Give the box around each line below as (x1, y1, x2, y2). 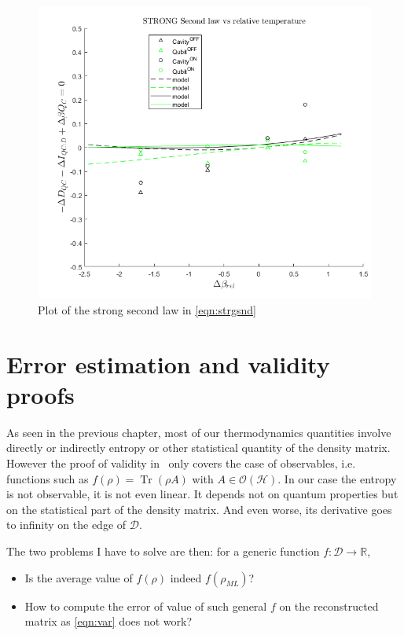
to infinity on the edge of (6, 516, 127, 533)
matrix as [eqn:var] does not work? (24, 613, 193, 629)
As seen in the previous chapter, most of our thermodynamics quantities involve (6, 424, 391, 440)
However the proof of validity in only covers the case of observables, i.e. (6, 454, 356, 471)
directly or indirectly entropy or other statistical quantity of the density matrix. (6, 439, 391, 456)
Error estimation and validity (6, 347, 330, 380)
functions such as (6, 470, 89, 486)
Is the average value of (24, 569, 133, 585)
